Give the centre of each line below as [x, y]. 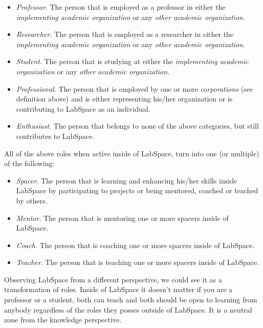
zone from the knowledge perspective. [63, 320]
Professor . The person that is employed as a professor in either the [121, 7]
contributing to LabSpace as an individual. [83, 108]
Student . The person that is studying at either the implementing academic [132, 61]
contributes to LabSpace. [55, 136]
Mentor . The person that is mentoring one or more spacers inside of [122, 218]
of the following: [29, 163]
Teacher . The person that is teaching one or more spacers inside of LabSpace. [138, 262]
